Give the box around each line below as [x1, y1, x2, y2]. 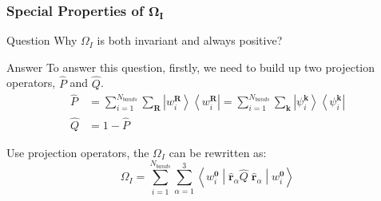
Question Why [6, 32, 77, 49]
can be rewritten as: [169, 144, 267, 160]
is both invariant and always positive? [97, 32, 283, 49]
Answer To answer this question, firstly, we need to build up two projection [6, 58, 375, 75]
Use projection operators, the [6, 144, 149, 160]
